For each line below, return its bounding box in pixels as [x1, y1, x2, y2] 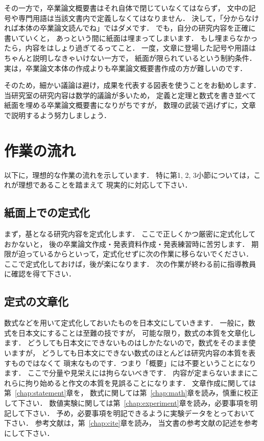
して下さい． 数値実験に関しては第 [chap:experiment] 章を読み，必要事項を [4, 397, 251, 408]
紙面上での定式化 [4, 204, 90, 220]
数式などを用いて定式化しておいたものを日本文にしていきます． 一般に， [4, 317, 248, 328]
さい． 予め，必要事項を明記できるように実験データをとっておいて [32, 407, 255, 418]
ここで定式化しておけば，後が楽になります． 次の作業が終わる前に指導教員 [4, 258, 256, 269]
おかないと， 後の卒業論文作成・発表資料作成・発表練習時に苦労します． [4, 238, 249, 249]
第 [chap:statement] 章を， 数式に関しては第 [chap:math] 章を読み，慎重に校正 [4, 387, 258, 398]
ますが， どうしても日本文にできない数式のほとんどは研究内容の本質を [11, 347, 249, 358]
